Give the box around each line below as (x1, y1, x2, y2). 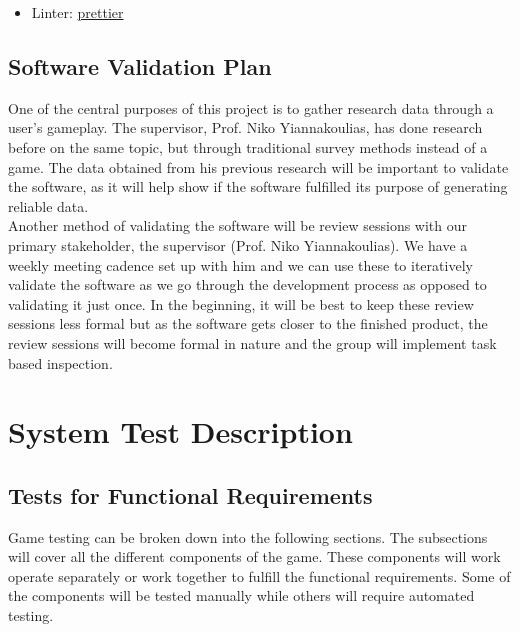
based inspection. (8, 352, 113, 373)
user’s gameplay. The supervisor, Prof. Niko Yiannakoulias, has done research (8, 117, 483, 138)
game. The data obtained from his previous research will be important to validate (8, 156, 509, 177)
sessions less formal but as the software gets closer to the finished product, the (8, 313, 488, 334)
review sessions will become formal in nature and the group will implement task (8, 332, 497, 353)
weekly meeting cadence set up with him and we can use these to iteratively (8, 254, 473, 275)
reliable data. (8, 195, 89, 216)
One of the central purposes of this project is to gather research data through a (8, 97, 494, 118)
